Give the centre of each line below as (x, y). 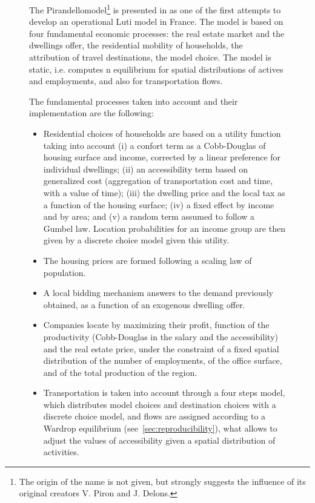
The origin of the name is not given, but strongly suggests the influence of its (162, 481)
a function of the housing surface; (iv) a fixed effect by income (159, 204)
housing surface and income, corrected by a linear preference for (162, 157)
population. (65, 272)
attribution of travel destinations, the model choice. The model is (150, 57)
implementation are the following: (91, 113)
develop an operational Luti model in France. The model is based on (156, 21)
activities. (61, 452)
